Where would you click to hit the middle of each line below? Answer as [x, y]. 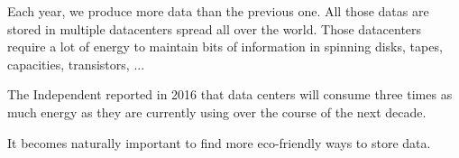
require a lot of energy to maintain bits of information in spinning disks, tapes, [225, 46]
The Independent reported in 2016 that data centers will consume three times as [230, 94]
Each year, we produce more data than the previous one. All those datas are [218, 11]
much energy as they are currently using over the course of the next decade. [217, 112]
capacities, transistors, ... [76, 64]
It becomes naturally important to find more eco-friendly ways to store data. [219, 142]
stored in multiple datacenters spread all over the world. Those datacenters [215, 28]
